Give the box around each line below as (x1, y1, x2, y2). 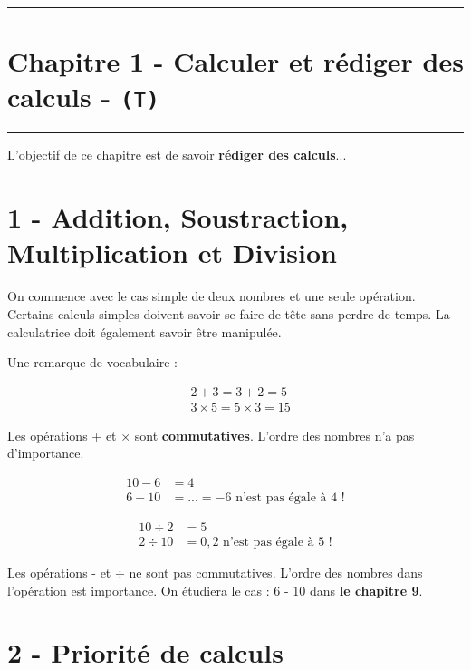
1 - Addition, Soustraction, (7, 199, 349, 236)
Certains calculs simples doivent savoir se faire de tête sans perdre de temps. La (7, 304, 450, 323)
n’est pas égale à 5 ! (223, 536, 332, 549)
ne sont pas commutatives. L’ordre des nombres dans (129, 563, 423, 582)
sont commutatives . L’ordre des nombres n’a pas (134, 425, 415, 444)
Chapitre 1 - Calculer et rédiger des (7, 43, 464, 80)
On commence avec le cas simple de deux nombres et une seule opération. (7, 286, 416, 306)
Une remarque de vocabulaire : (7, 353, 178, 372)
